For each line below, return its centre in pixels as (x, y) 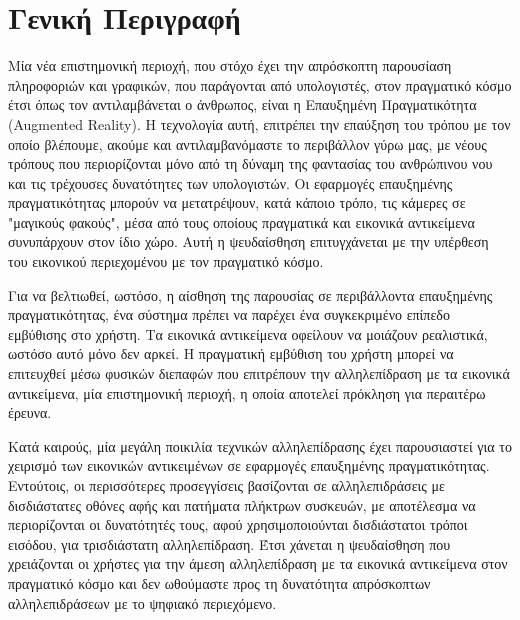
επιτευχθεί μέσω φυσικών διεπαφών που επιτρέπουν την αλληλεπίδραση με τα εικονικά (259, 373)
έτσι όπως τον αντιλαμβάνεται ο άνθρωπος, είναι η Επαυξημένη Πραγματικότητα (242, 104)
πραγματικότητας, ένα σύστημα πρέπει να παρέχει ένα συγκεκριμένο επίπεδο (229, 314)
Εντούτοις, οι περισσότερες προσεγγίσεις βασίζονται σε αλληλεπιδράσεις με (226, 485)
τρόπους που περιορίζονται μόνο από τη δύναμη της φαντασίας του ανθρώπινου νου (250, 163)
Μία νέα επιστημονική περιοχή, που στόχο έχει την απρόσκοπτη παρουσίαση (230, 65)
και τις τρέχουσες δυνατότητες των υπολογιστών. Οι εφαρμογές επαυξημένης (230, 182)
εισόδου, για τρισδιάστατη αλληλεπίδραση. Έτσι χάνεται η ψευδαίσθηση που (229, 543)
